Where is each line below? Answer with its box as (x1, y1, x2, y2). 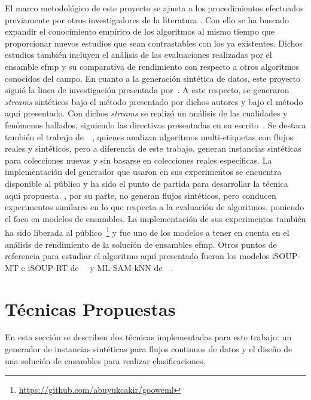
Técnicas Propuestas (5, 296, 176, 321)
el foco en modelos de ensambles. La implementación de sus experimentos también (5, 212, 306, 224)
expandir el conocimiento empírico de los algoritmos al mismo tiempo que (5, 25, 275, 38)
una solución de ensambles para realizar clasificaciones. (5, 354, 206, 367)
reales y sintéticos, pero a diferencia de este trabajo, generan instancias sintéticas (5, 142, 301, 155)
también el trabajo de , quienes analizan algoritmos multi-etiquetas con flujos (5, 130, 294, 143)
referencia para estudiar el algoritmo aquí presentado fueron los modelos (5, 250, 269, 262)
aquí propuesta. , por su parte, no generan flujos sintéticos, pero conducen (5, 189, 276, 201)
